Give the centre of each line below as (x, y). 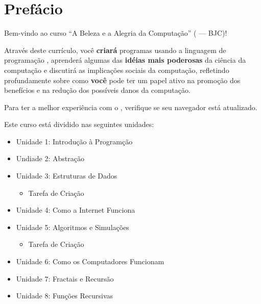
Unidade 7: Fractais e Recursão (65, 278)
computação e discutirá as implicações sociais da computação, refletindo (117, 70)
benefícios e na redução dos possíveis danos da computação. (97, 90)
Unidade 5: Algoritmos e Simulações (73, 227)
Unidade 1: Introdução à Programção (74, 141)
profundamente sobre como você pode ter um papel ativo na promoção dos (122, 80)
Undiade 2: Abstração (50, 158)
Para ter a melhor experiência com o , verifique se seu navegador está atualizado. (131, 107)
